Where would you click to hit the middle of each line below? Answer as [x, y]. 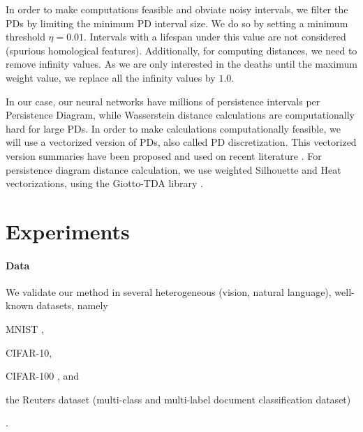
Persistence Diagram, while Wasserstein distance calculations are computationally [180, 115]
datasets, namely [72, 305]
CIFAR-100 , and [43, 376]
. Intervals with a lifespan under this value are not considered [215, 37]
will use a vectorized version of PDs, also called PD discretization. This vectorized [181, 142]
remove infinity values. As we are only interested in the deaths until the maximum [181, 64]
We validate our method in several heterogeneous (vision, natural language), [169, 291]
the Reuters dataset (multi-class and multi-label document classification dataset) [178, 399]
